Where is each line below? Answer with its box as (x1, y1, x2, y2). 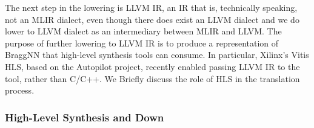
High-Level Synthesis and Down (5, 109, 164, 124)
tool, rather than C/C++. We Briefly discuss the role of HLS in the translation (5, 72, 300, 85)
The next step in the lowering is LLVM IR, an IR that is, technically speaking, (5, 1, 298, 13)
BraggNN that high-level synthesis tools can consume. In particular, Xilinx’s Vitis (5, 48, 309, 61)
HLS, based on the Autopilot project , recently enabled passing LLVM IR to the (5, 60, 300, 72)
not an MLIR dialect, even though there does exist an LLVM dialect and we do (5, 13, 299, 25)
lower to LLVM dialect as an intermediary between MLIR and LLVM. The (5, 25, 282, 37)
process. (5, 84, 35, 97)
